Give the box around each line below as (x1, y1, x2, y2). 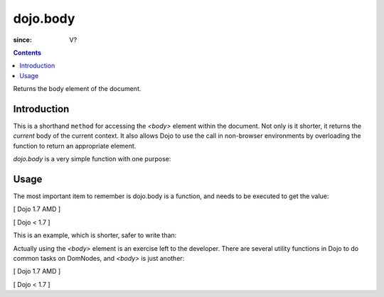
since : (13, 36, 32, 44)
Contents (13, 48, 42, 57)
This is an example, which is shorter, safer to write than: (13, 231, 177, 239)
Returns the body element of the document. (13, 85, 142, 93)
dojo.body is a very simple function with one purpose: (13, 155, 171, 163)
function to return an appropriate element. (13, 141, 137, 150)
